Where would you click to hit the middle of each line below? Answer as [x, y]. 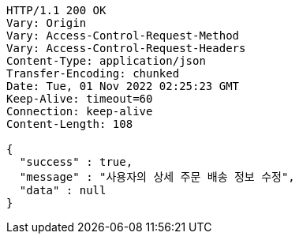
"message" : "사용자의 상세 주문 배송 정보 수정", [157, 177]
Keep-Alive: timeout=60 [80, 99]
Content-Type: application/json [106, 61]
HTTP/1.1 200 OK [56, 10]
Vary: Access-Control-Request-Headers [126, 48]
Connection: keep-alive [80, 111]
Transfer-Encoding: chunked [93, 73]
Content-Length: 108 [70, 124]
